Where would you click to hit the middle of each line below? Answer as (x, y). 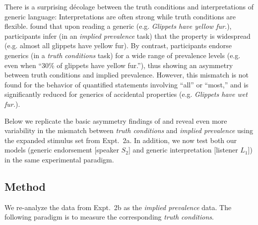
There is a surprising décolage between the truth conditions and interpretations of (129, 6)
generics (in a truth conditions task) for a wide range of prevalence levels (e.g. (123, 55)
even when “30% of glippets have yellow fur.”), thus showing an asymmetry (119, 65)
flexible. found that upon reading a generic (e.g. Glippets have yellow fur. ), (118, 26)
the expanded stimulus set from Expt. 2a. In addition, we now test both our (121, 140)
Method (25, 186)
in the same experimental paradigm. (59, 159)
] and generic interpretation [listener (183, 150)
